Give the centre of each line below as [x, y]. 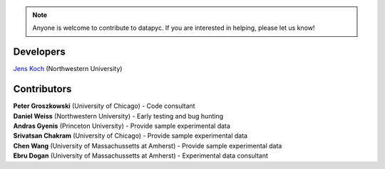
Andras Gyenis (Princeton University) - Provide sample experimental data [122, 126]
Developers [39, 52]
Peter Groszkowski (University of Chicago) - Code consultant [104, 106]
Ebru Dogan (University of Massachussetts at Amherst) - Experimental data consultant [141, 156]
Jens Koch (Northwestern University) [68, 69]
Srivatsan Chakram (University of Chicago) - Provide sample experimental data [130, 136]
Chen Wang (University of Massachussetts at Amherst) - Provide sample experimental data [148, 146]
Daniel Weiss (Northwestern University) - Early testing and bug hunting [118, 116]
